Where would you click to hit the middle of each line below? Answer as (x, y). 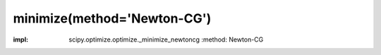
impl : (20, 39)
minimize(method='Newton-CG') (112, 18)
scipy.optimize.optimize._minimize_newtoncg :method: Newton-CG (166, 39)
